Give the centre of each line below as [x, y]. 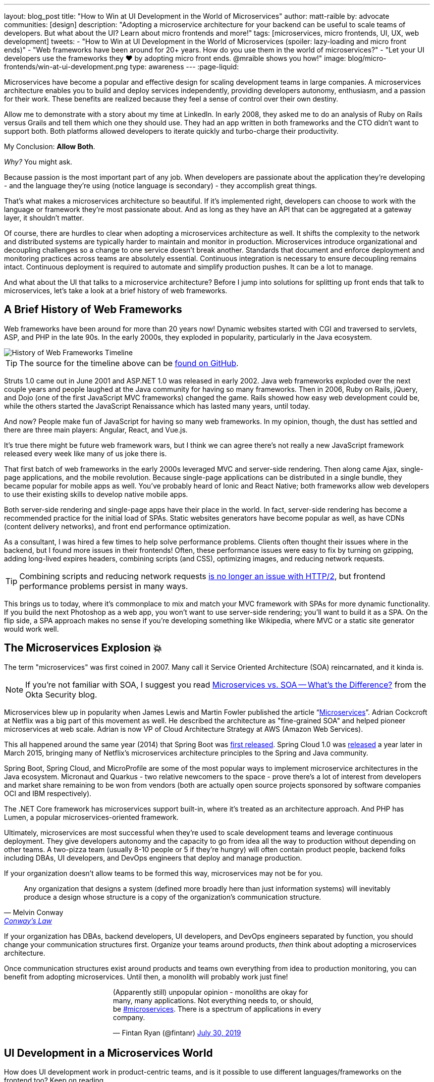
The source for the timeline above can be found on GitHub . [129, 363]
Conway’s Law [28, 920]
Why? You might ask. [38, 162]
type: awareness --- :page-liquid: [184, 67]
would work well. [31, 629]
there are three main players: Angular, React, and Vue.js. [96, 430]
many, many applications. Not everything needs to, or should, [213, 1000]
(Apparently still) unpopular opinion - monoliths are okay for [211, 992]
